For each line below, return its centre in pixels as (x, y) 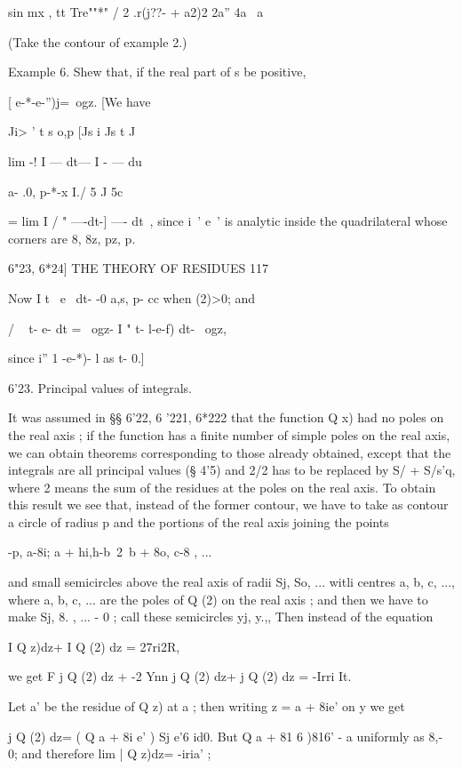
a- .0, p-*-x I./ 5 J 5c (66, 191)
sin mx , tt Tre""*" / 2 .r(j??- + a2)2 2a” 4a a (136, 12)
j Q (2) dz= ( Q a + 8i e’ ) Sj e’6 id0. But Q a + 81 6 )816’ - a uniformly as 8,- (226, 736)
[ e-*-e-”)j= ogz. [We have (80, 101)
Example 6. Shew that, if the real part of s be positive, (157, 72)
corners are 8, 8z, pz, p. (72, 238)
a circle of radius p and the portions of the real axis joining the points (199, 521)
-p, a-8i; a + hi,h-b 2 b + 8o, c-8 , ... (110, 552)
